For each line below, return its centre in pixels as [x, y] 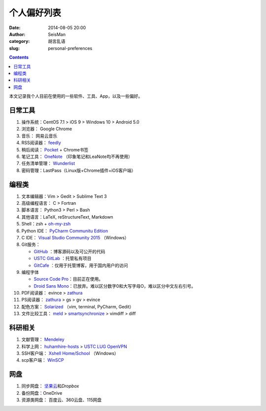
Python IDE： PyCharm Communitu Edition [65, 231]
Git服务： [31, 245]
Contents [19, 57]
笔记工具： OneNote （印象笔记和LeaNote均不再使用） [77, 156]
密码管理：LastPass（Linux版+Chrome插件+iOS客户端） [79, 170]
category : [19, 41]
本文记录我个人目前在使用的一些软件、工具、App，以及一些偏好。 [76, 96]
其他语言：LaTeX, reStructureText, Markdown [67, 217]
